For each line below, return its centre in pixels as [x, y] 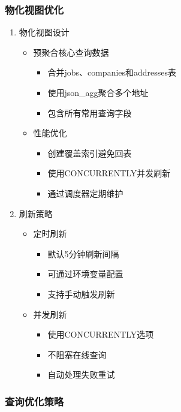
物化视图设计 [44, 32]
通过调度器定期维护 [85, 193]
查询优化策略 [34, 401]
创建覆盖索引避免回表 [90, 153]
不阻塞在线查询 [77, 354]
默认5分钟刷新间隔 [83, 253]
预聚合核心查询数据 [71, 52]
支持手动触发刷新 [81, 294]
